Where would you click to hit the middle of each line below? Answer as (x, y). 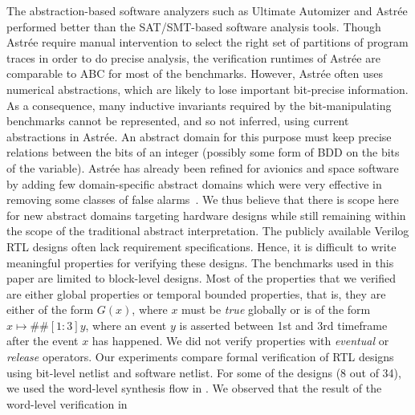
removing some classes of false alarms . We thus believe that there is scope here (203, 199)
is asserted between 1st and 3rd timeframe (283, 325)
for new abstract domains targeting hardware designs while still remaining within (206, 215)
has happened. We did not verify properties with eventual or (240, 341)
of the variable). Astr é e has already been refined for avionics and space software (203, 167)
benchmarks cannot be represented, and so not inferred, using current (178, 121)
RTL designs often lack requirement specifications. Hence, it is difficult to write (201, 246)
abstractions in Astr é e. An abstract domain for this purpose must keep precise (199, 136)
